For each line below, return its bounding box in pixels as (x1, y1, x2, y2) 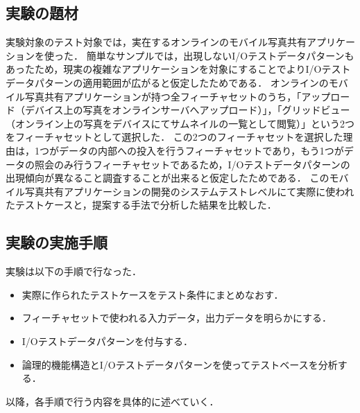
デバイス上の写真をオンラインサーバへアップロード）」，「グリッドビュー (24, 103, 350, 117)
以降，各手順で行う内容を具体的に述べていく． (6, 394, 219, 408)
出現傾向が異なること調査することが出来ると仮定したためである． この (6, 170, 329, 185)
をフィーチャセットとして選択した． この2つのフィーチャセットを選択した (6, 130, 343, 144)
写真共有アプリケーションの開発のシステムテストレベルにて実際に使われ (24, 184, 354, 198)
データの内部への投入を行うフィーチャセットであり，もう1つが (58, 143, 344, 157)
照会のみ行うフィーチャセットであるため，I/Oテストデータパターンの (34, 157, 350, 171)
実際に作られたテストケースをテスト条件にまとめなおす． (22, 287, 284, 301)
